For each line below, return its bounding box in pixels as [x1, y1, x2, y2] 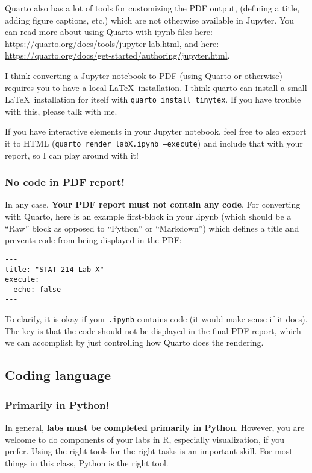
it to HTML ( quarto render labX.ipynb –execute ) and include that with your [5, 137, 303, 149]
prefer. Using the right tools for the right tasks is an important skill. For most [5, 445, 293, 457]
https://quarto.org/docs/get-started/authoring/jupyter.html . [5, 49, 230, 62]
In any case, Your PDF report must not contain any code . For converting [5, 198, 301, 211]
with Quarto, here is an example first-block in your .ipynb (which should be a [5, 210, 292, 223]
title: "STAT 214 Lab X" [5, 265, 104, 274]
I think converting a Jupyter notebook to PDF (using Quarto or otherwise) [5, 69, 282, 81]
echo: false [13, 285, 61, 294]
